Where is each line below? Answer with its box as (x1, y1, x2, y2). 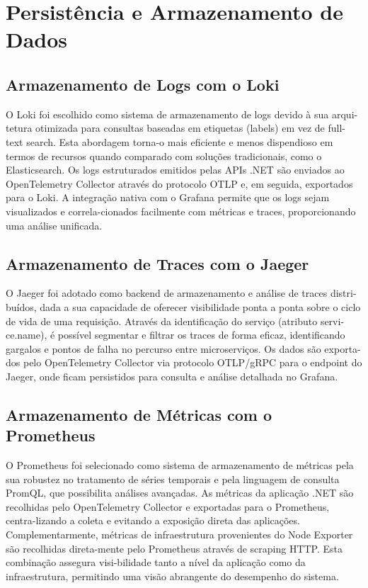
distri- (330, 285, 357, 300)
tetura (6, 120, 33, 135)
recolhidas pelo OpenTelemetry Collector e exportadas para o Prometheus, (6, 499, 330, 514)
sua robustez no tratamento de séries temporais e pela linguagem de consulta (6, 471, 340, 486)
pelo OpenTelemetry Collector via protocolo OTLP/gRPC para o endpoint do (23, 355, 362, 370)
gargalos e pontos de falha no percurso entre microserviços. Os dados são (6, 341, 321, 356)
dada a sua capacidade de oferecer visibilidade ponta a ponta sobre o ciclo (40, 299, 361, 314)
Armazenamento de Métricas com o (6, 403, 272, 425)
